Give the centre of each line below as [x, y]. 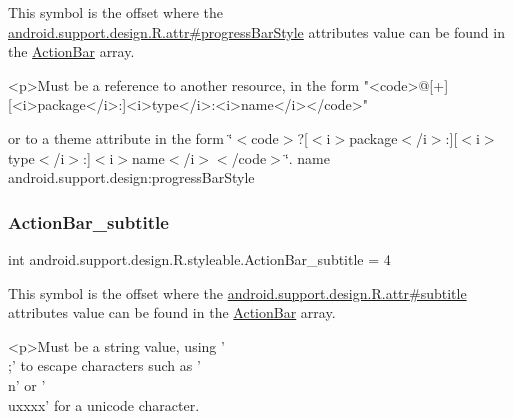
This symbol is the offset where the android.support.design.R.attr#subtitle [237, 292]
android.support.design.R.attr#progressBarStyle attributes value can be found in [256, 31]
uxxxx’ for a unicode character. [104, 404]
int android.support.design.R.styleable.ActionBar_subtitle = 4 [199, 258]
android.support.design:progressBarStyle [131, 177]
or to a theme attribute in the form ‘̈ [120, 137]
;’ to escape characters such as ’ [104, 365]
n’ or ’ [27, 384]
